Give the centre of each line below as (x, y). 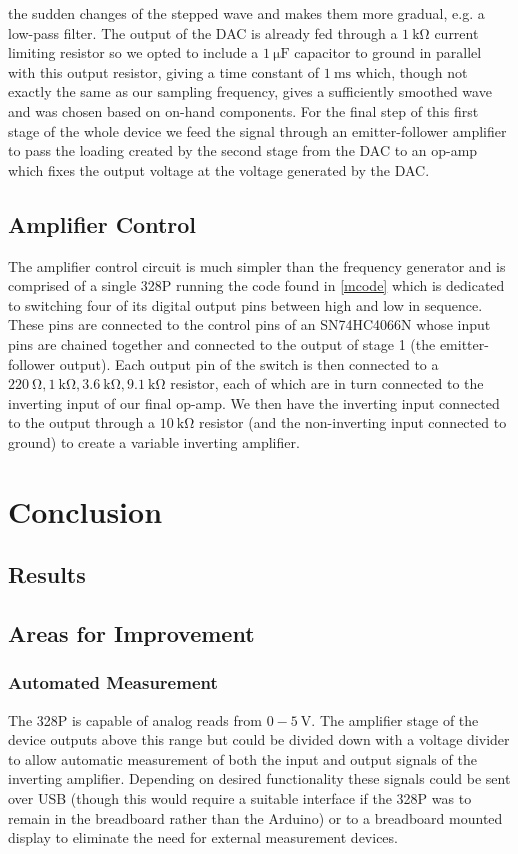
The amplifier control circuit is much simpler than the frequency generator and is (257, 265)
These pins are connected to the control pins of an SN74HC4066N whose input (249, 324)
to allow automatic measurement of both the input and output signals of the (242, 758)
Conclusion (85, 510)
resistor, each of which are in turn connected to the (327, 383)
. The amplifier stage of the (395, 719)
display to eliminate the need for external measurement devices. (203, 837)
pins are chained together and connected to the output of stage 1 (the (222, 343)
